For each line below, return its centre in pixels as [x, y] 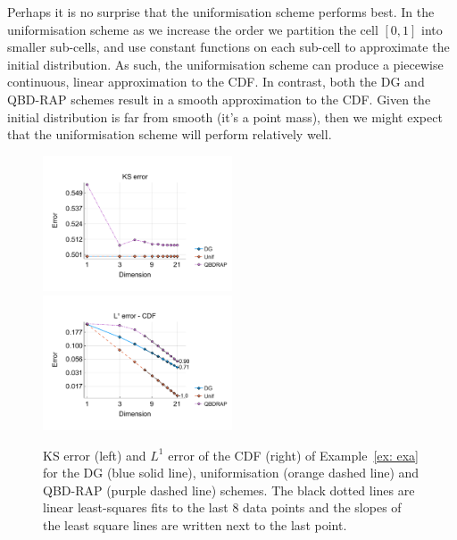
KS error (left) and [95, 455]
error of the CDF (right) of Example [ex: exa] [293, 455]
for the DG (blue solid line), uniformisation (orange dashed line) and [231, 473]
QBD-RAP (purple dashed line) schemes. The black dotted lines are [229, 490]
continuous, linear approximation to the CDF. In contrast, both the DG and [216, 82]
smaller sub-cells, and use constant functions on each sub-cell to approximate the [228, 47]
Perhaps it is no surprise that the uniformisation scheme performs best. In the [221, 12]
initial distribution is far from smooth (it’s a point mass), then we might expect [225, 116]
